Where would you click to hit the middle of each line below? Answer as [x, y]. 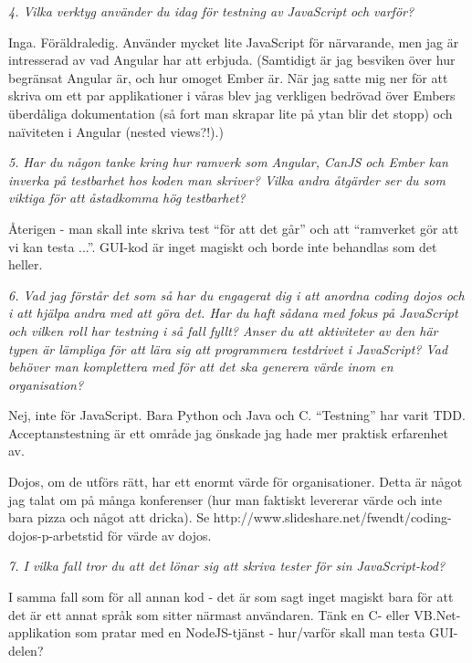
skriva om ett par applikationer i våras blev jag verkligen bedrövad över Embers [232, 95]
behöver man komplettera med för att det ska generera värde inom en [201, 367]
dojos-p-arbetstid [56, 535]
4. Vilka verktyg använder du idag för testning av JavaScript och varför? [211, 11]
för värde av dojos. [159, 535]
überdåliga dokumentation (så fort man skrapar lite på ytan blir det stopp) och [231, 113]
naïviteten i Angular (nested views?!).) [116, 131]
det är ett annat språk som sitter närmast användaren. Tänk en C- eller [209, 614]
